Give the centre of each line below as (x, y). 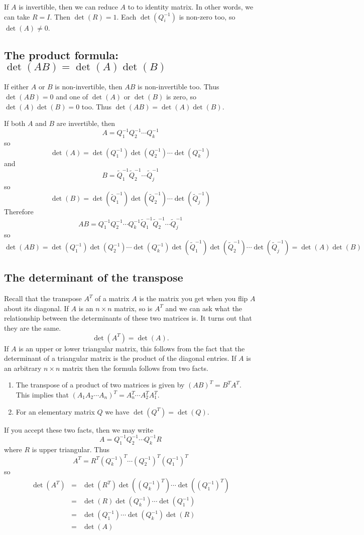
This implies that (42, 395)
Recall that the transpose (43, 298)
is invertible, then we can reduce (68, 7)
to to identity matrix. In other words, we (191, 7)
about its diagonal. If (36, 308)
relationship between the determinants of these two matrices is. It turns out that (128, 318)
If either (17, 87)
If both (15, 123)
